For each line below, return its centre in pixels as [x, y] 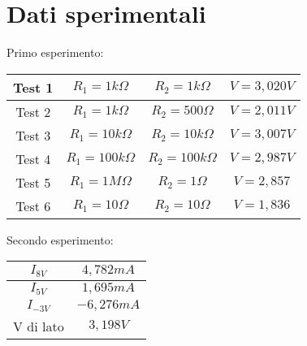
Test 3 [33, 135]
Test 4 [33, 158]
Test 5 [33, 182]
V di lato [39, 327]
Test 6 [33, 205]
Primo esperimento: [55, 52]
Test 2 [33, 111]
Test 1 [33, 87]
